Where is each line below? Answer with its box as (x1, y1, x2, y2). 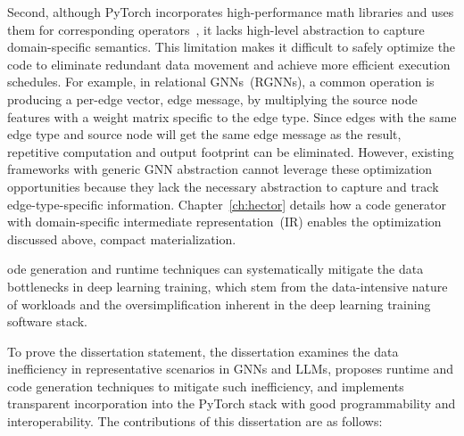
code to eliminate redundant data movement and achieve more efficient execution (7, 54, 451, 73)
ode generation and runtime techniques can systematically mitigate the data (7, 259, 424, 278)
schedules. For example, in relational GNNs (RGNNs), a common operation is (7, 72, 435, 91)
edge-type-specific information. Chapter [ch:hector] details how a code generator (7, 194, 446, 213)
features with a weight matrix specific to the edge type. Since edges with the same (7, 107, 457, 126)
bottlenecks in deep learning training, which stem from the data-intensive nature (7, 276, 448, 295)
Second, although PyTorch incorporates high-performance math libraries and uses (7, 3, 454, 21)
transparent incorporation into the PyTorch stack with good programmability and (7, 394, 456, 413)
